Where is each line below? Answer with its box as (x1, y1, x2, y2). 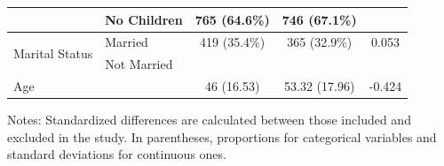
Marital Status (13, 43, 93, 62)
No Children (105, 10, 183, 28)
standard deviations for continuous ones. (7, 145, 226, 163)
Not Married (105, 55, 173, 73)
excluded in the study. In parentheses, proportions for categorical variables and (7, 127, 437, 146)
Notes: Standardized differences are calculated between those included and (7, 110, 411, 129)
